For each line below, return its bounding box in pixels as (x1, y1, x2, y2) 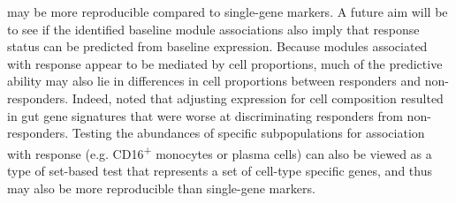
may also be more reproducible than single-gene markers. (7, 178, 315, 197)
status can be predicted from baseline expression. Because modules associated (7, 37, 428, 56)
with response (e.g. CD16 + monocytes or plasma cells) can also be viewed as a (7, 141, 432, 162)
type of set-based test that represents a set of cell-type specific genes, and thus (7, 162, 432, 179)
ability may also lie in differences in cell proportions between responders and (7, 71, 422, 90)
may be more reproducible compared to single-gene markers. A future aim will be (7, 3, 448, 20)
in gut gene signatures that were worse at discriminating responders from (7, 106, 403, 124)
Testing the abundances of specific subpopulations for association (72, 124, 425, 142)
